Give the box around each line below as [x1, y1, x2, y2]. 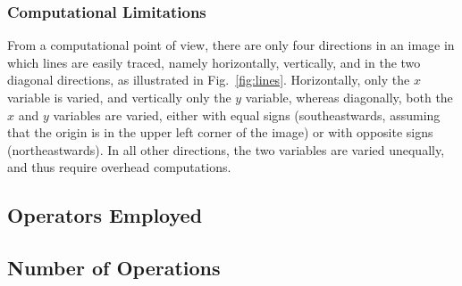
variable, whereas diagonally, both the [245, 88, 453, 106]
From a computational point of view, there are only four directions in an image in [7, 36, 455, 54]
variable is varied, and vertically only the [7, 88, 231, 106]
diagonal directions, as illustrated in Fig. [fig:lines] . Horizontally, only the [7, 70, 410, 89]
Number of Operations [7, 254, 221, 282]
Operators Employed [7, 201, 203, 229]
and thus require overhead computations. [7, 158, 231, 176]
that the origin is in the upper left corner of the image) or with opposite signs [7, 123, 433, 142]
